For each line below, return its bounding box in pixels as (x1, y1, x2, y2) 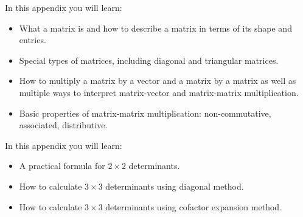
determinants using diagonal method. (105, 179, 244, 192)
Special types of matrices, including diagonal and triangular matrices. (19, 53, 279, 66)
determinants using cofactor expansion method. (105, 200, 282, 213)
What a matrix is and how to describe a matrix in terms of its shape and (19, 21, 292, 34)
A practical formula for (19, 159, 105, 172)
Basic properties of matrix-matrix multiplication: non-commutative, (19, 106, 271, 119)
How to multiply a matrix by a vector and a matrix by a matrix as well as (19, 74, 296, 87)
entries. (19, 33, 46, 46)
